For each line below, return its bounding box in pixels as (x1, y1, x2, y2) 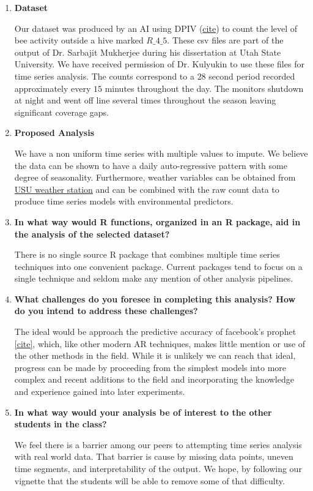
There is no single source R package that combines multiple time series (14, 248, 280, 261)
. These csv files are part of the (167, 34, 284, 47)
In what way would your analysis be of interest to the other (14, 405, 272, 418)
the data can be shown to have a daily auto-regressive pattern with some (14, 159, 287, 171)
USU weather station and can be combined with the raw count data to (14, 182, 279, 195)
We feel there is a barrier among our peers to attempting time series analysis (14, 438, 302, 451)
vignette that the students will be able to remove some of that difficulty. (14, 474, 285, 487)
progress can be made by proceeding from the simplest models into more (14, 361, 287, 373)
